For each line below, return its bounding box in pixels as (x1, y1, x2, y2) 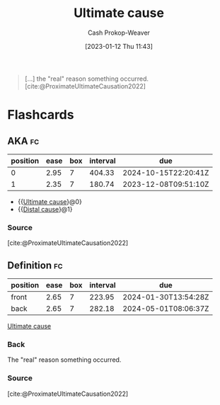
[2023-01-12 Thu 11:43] (84, 42, 154, 50)
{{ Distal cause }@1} (17, 205, 73, 213)
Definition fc (7, 259, 63, 271)
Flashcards (7, 107, 74, 123)
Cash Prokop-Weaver (87, 28, 151, 37)
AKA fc (7, 135, 40, 147)
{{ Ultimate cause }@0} (17, 197, 83, 206)
